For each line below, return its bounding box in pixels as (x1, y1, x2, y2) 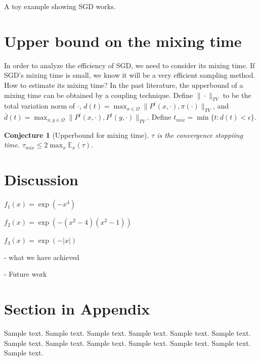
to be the (223, 89, 251, 100)
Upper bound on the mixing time (4, 30, 242, 51)
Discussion (4, 169, 78, 190)
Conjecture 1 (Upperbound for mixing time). (4, 129, 149, 140)
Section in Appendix (4, 298, 150, 319)
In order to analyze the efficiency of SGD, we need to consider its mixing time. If (4, 60, 255, 70)
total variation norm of (4, 100, 75, 111)
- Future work (4, 269, 47, 279)
